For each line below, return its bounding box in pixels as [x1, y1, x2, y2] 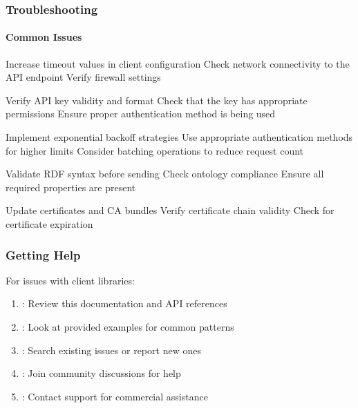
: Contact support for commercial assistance [21, 389, 208, 403]
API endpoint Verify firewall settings [6, 70, 161, 84]
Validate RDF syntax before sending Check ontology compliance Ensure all [6, 166, 324, 181]
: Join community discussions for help [21, 366, 181, 380]
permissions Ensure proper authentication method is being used [6, 106, 276, 121]
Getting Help [6, 246, 81, 263]
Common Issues [6, 30, 82, 44]
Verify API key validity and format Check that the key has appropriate [6, 93, 308, 107]
